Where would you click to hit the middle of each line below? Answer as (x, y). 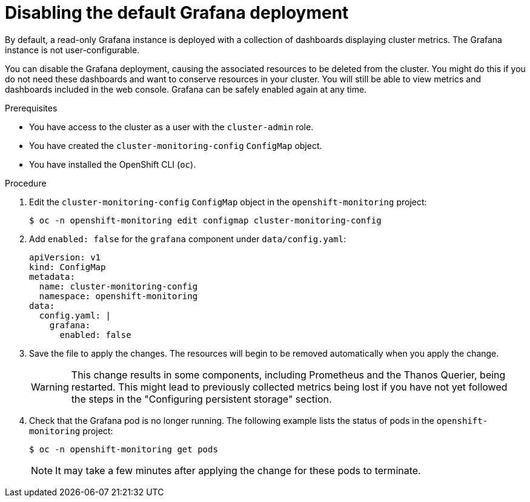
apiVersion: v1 (65, 257)
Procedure (26, 183)
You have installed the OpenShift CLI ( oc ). (113, 164)
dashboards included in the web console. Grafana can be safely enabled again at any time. (186, 89)
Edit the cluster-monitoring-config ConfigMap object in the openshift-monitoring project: (228, 202)
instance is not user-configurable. (72, 50)
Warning (50, 387)
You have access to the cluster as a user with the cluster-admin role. (171, 127)
